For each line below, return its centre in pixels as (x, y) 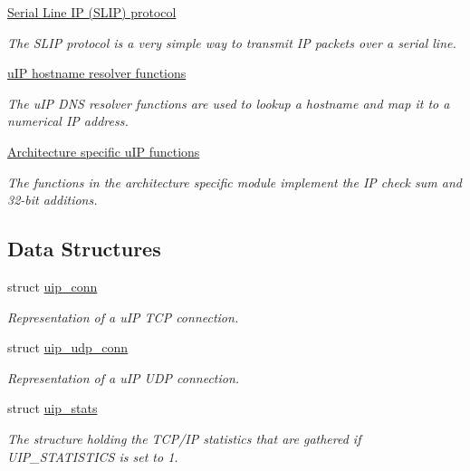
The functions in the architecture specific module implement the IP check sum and (235, 182)
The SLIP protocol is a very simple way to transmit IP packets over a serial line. (232, 42)
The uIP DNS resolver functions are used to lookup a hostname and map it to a (229, 103)
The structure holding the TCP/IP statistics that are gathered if (184, 438)
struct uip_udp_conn (68, 347)
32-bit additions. (53, 200)
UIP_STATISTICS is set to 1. (93, 456)
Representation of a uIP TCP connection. (123, 317)
